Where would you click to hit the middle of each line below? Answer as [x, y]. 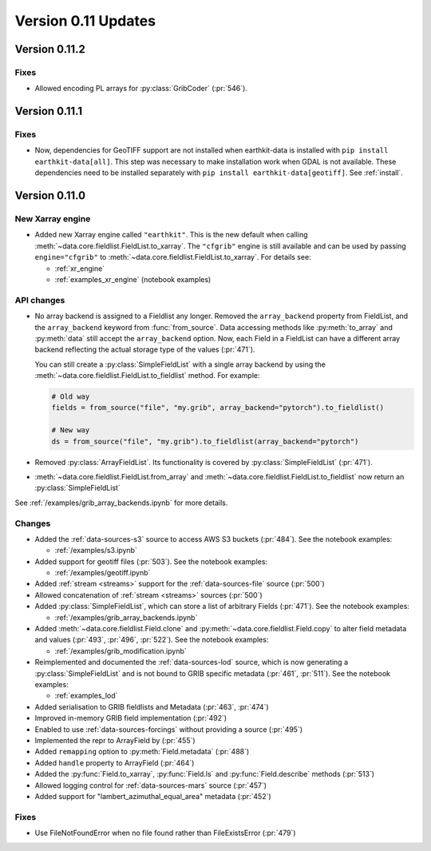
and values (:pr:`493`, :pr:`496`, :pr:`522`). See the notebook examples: [152, 640]
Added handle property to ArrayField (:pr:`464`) [115, 762]
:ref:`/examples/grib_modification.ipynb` [121, 650]
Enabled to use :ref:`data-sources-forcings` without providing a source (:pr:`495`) [169, 729]
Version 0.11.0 [50, 196]
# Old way [71, 397]
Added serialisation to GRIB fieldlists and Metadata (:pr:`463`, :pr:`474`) [152, 706]
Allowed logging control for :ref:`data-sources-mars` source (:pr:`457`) [151, 785]
